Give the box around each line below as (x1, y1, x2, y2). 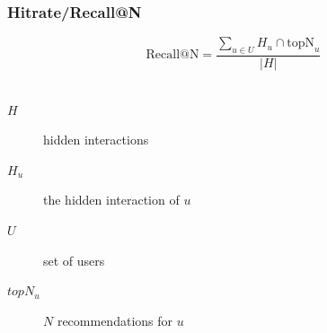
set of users (43, 250, 105, 269)
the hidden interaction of (43, 190, 180, 209)
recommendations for (57, 311, 173, 329)
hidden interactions (43, 130, 149, 149)
